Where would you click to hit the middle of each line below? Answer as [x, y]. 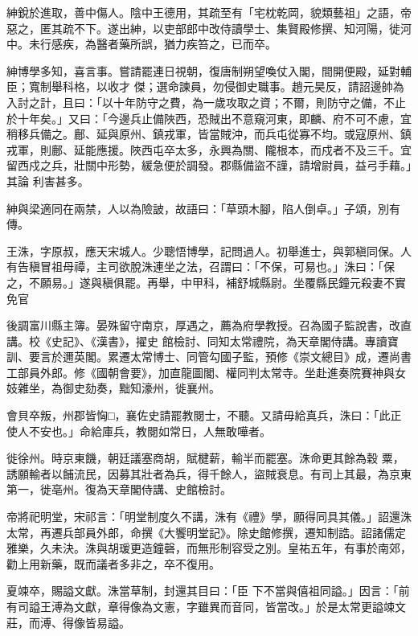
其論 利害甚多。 [48, 181]
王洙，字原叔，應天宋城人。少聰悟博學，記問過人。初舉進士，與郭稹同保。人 [209, 250]
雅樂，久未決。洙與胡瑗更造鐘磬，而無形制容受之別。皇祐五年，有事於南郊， [209, 548]
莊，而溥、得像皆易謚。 [68, 622]
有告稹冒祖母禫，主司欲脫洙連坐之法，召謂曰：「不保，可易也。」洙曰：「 [195, 267]
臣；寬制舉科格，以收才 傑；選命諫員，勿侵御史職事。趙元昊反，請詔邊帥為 [205, 86]
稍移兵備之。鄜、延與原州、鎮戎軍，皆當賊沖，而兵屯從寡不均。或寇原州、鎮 [209, 134]
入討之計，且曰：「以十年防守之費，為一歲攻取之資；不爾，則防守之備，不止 [206, 102]
